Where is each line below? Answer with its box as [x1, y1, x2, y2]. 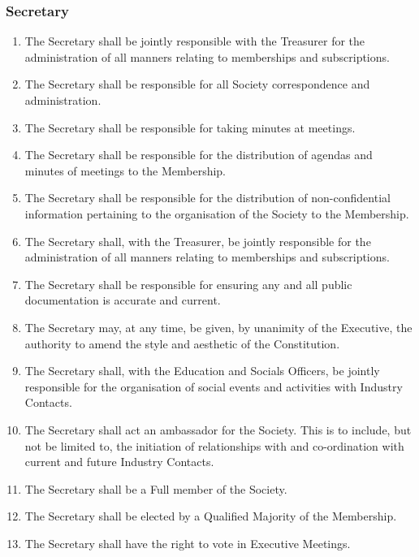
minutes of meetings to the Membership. [24, 162, 226, 179]
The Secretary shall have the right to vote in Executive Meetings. [24, 534, 351, 551]
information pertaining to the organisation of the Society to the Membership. [24, 205, 409, 222]
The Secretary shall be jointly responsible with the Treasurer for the [24, 32, 365, 50]
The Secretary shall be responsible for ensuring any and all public [24, 275, 352, 292]
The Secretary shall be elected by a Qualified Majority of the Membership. [24, 507, 397, 525]
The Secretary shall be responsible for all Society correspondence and [24, 76, 370, 93]
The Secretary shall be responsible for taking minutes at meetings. [24, 119, 356, 136]
